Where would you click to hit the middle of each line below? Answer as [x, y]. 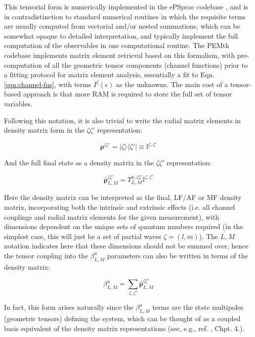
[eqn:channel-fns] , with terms [48, 84]
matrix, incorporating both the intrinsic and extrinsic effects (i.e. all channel [120, 207]
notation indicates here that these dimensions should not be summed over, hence [126, 246]
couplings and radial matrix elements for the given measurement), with [112, 217]
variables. [18, 103]
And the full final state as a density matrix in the [79, 163]
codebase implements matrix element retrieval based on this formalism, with [120, 55]
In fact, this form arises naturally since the [69, 307]
